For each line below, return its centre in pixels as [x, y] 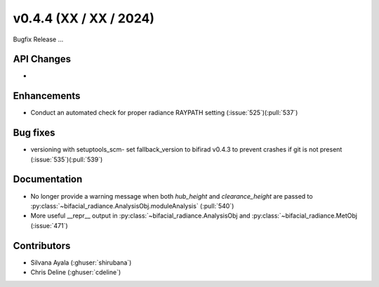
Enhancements [47, 96]
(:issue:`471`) [49, 225]
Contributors [42, 246]
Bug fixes [34, 133]
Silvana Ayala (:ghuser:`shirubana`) [81, 262]
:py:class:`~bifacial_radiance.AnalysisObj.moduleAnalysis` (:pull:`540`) [132, 206]
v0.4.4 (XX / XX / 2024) [84, 18]
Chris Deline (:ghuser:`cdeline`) [76, 272]
